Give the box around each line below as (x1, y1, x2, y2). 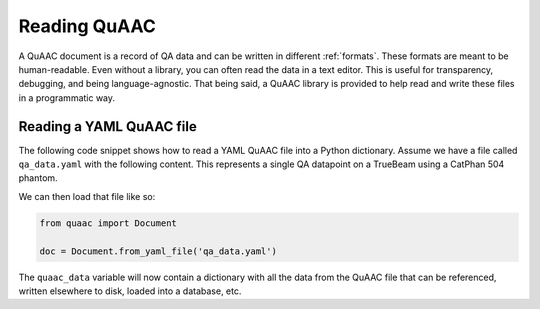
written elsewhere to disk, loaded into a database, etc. (18, 285, 242, 297)
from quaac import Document (39, 217, 177, 229)
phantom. (18, 172, 59, 184)
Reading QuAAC (18, 15, 157, 37)
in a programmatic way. (18, 91, 115, 104)
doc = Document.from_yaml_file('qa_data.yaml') (39, 245, 277, 257)
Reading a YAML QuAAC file (18, 118, 197, 135)
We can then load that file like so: (18, 190, 156, 202)
